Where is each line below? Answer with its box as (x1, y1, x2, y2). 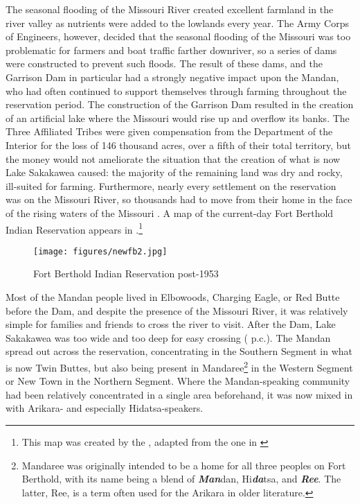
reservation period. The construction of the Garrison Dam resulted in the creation (6, 97, 354, 112)
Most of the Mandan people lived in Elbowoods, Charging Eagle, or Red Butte (6, 290, 340, 304)
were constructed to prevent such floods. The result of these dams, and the (6, 56, 323, 71)
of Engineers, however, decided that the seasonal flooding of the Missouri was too (6, 29, 351, 44)
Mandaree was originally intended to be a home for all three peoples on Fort (21, 458, 346, 472)
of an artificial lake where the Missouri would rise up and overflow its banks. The (6, 110, 350, 125)
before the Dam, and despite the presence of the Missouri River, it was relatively (6, 303, 348, 318)
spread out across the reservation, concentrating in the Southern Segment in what (6, 344, 353, 358)
